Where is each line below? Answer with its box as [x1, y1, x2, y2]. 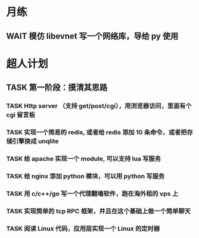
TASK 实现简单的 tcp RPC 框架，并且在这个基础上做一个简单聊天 [6, 206, 191, 215]
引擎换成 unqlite [12, 137, 59, 145]
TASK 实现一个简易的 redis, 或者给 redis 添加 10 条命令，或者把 [6, 129, 187, 136]
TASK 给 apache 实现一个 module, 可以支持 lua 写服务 [6, 154, 161, 162]
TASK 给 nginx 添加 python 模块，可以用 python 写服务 [6, 172, 165, 180]
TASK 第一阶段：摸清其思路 [6, 83, 108, 93]
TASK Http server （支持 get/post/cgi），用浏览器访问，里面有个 [6, 102, 192, 110]
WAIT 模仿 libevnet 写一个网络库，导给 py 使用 [6, 31, 179, 41]
